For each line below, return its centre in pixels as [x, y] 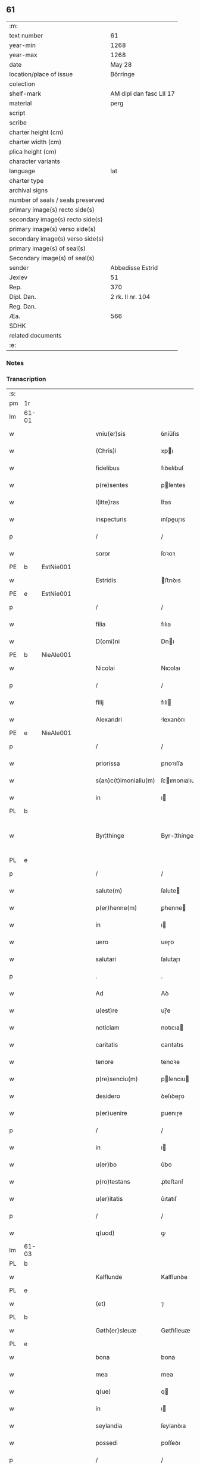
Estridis [106, 580]
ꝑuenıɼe [171, 1113]
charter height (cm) [36, 132]
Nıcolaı [170, 668]
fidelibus [108, 468]
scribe [18, 123]
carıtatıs [172, 1045]
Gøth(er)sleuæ [116, 1331]
